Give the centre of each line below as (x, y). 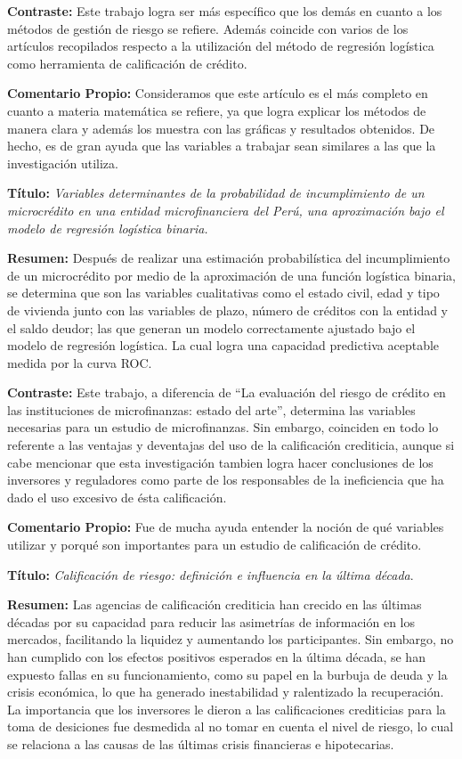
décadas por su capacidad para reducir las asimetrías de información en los (211, 621)
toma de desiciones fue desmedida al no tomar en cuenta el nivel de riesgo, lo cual (231, 726)
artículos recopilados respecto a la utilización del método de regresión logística (221, 46)
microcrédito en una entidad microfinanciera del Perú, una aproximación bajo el (226, 210)
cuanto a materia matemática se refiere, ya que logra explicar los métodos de (217, 110)
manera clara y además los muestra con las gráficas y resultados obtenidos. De (221, 128)
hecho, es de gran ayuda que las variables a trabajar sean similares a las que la (222, 146)
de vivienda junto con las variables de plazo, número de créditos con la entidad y (228, 310)
